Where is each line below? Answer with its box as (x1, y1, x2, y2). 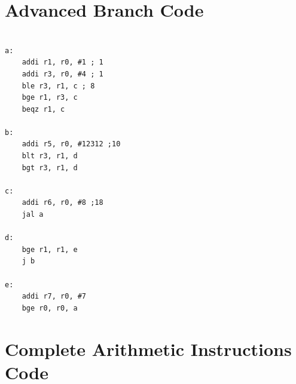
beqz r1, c (22, 105, 65, 113)
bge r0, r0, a (22, 303, 78, 312)
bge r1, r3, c (22, 93, 78, 102)
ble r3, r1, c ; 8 (22, 81, 95, 90)
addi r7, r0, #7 (22, 292, 87, 301)
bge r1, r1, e (22, 245, 78, 254)
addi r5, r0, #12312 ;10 (22, 140, 121, 149)
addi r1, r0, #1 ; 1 (22, 58, 103, 67)
